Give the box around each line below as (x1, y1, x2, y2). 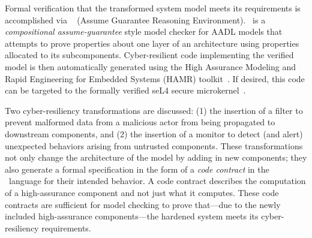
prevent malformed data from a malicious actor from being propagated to (5, 116, 275, 128)
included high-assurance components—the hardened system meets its (5, 210, 259, 222)
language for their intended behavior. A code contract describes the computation (8, 174, 306, 187)
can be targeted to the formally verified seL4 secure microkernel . (5, 84, 246, 97)
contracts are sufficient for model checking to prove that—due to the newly (5, 198, 281, 210)
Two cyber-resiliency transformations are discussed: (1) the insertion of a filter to (5, 104, 303, 116)
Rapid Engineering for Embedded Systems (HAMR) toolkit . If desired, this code (5, 72, 305, 85)
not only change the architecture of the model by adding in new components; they (5, 151, 307, 164)
